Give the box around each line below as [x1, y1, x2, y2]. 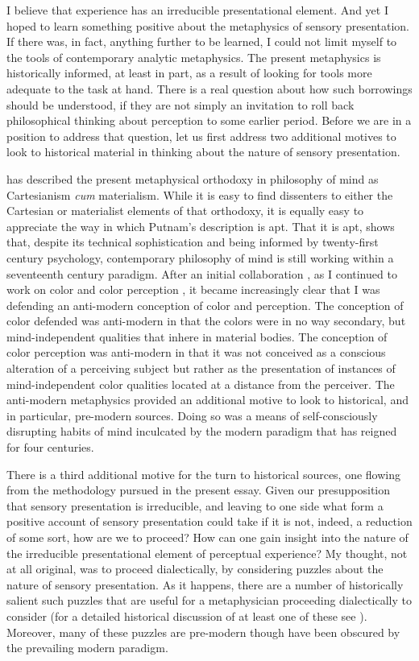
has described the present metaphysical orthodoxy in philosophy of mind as [6, 170, 379, 187]
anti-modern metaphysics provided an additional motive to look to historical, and [6, 391, 409, 408]
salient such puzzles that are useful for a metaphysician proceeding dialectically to [6, 592, 412, 609]
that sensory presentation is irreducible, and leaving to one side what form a [6, 497, 384, 514]
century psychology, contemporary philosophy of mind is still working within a [6, 249, 394, 266]
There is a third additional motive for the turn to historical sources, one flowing [6, 465, 401, 482]
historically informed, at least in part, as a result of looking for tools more [6, 64, 372, 81]
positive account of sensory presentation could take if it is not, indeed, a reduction [6, 513, 413, 530]
